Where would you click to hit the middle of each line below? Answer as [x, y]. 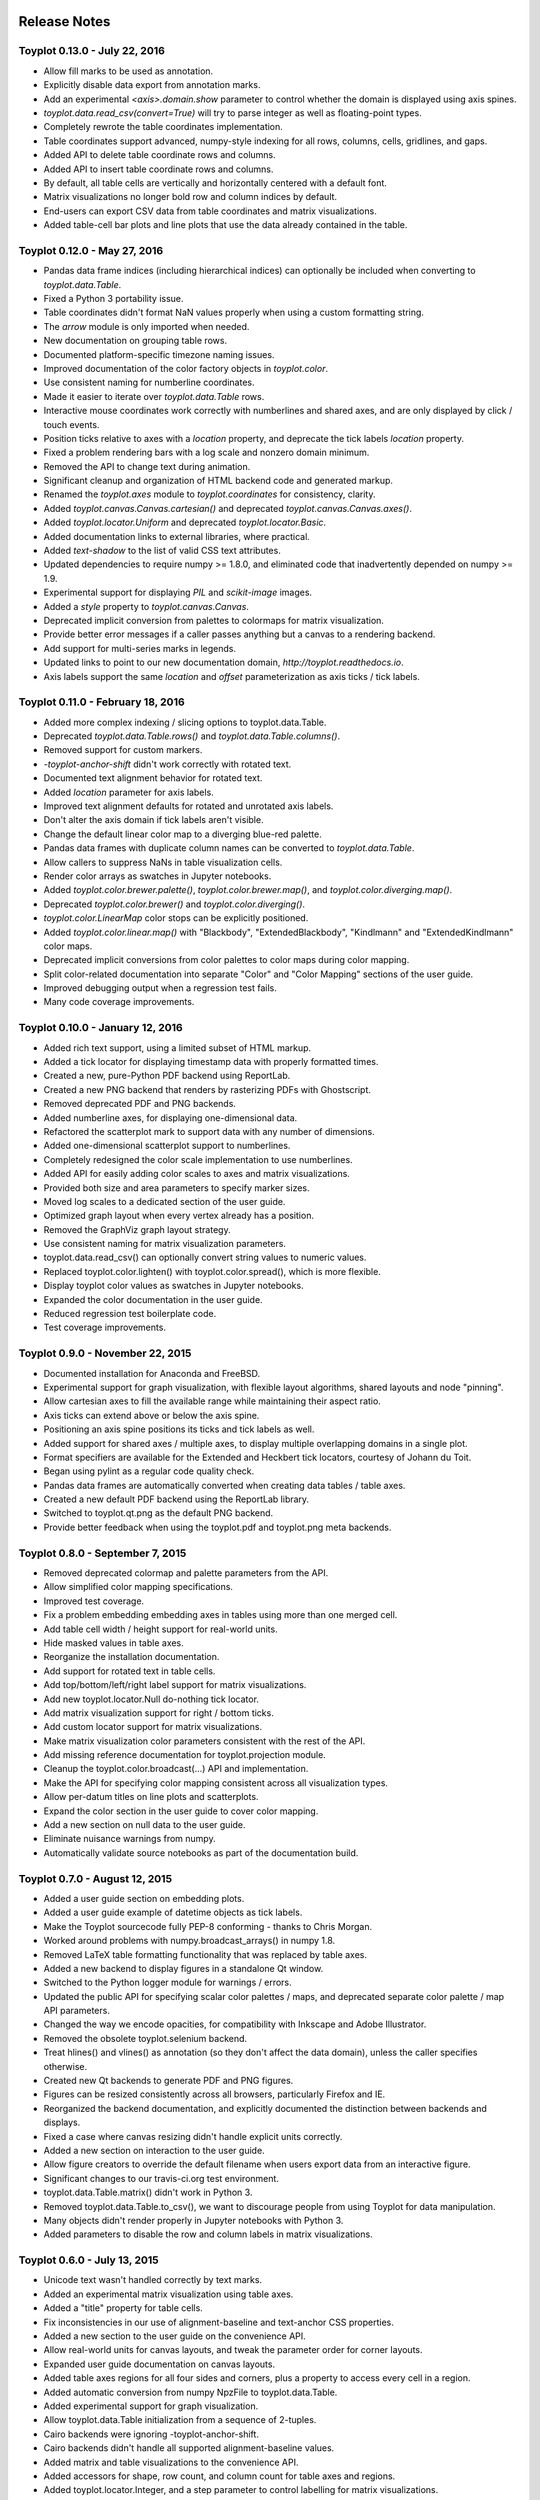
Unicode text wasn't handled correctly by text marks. [153, 2280]
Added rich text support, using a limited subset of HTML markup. [177, 1047]
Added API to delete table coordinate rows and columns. [160, 155]
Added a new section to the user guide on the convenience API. [175, 2336]
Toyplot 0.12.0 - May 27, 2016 [91, 250]
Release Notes [64, 21]
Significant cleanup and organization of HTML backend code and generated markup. [218, 481]
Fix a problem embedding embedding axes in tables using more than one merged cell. [220, 1615]
